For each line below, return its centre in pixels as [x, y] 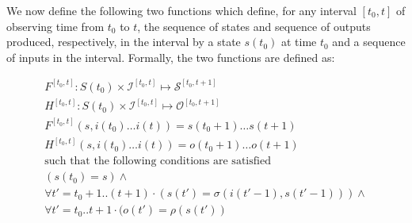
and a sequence [369, 42]
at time [299, 42]
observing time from [55, 26]
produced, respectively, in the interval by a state [124, 42]
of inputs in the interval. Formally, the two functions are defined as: [171, 57]
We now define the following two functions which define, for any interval [181, 10]
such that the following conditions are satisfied [158, 161]
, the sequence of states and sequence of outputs [254, 26]
